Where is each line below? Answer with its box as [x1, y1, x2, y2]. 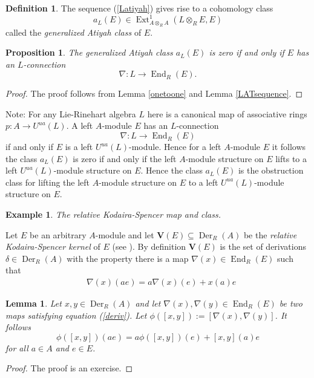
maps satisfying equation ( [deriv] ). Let [5, 308, 147, 321]
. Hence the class [140, 164, 203, 177]
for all [5, 341, 28, 354]
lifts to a [275, 152, 307, 165]
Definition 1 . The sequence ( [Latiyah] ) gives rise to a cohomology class [5, 2, 273, 14]
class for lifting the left [5, 175, 90, 188]
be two [279, 297, 303, 310]
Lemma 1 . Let [5, 297, 62, 310]
